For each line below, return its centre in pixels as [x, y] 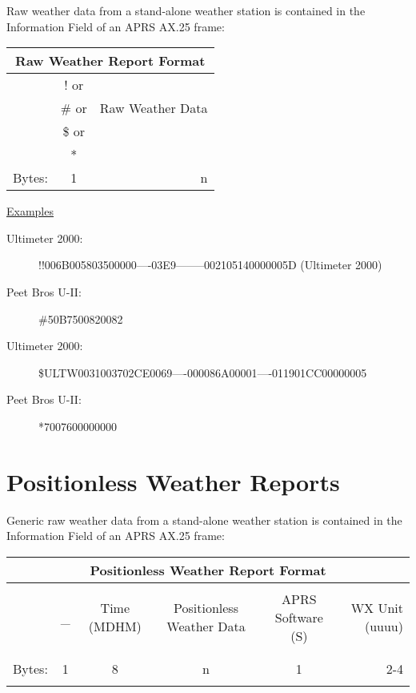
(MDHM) [115, 627]
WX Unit [377, 608]
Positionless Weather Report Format [208, 570]
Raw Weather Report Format [110, 61]
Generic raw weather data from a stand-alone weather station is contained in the [204, 520]
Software [299, 617]
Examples [30, 211]
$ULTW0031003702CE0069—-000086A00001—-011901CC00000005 [203, 372]
